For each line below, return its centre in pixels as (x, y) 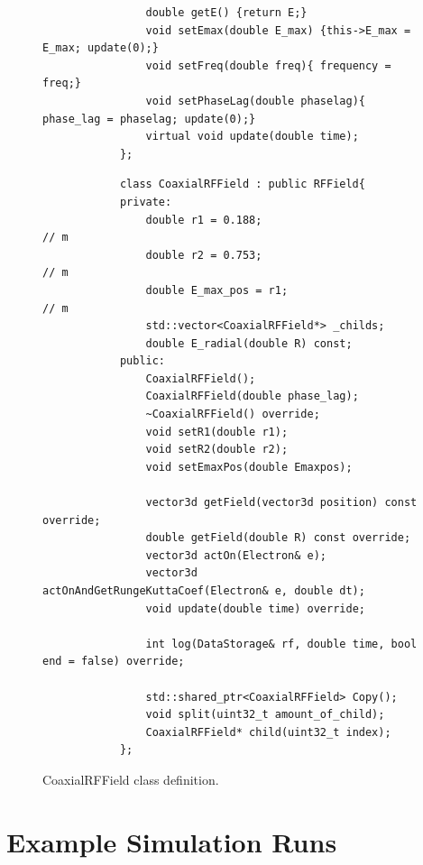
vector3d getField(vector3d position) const (281, 503)
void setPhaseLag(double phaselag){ (255, 101)
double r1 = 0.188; (204, 220)
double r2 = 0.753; (204, 255)
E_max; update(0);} (101, 48)
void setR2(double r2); (217, 450)
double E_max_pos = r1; (217, 290)
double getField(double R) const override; (278, 538)
